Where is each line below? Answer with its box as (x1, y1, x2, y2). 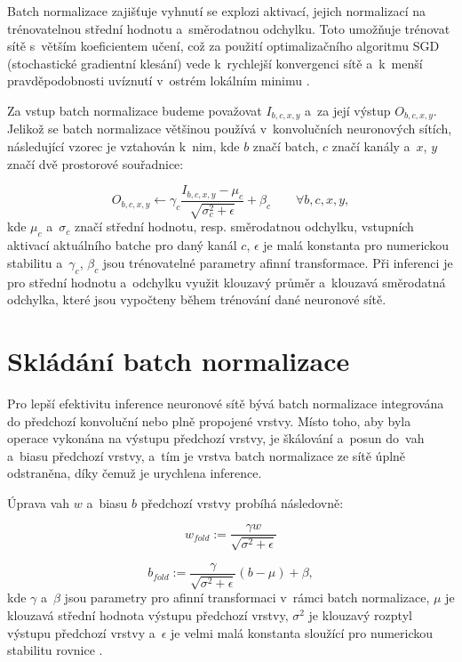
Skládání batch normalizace (7, 342, 350, 378)
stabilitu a (7, 253, 63, 271)
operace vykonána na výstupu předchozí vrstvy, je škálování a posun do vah (7, 429, 425, 448)
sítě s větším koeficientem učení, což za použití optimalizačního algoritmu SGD (7, 36, 440, 55)
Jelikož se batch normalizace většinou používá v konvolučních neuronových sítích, (7, 119, 452, 138)
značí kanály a (331, 137, 410, 156)
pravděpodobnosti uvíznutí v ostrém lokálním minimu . (7, 71, 310, 90)
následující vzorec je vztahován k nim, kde (7, 137, 240, 156)
